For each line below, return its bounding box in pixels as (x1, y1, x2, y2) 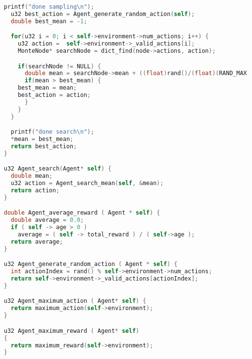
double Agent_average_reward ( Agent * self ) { (4, 209, 160, 217)
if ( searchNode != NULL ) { (17, 62, 101, 70)
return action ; (11, 187, 60, 194)
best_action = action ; (17, 92, 91, 99)
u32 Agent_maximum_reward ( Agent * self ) (4, 327, 140, 334)
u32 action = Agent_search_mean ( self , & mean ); (11, 180, 164, 187)
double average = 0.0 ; (11, 217, 84, 224)
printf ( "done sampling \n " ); (4, 3, 94, 10)
